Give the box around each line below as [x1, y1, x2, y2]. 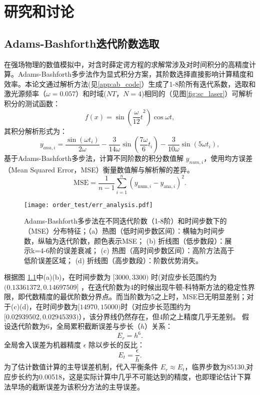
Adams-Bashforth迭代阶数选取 [4, 35, 159, 51]
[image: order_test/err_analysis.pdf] [24, 201, 153, 209]
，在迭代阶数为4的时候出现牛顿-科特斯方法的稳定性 [81, 281, 248, 292]
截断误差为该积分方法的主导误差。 [31, 381, 144, 391]
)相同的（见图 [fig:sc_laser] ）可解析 [141, 88, 253, 99]
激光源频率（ [4, 88, 46, 99]
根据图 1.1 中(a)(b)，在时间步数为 [4, 272, 111, 282]
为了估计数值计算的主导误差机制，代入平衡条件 [4, 361, 158, 372]
